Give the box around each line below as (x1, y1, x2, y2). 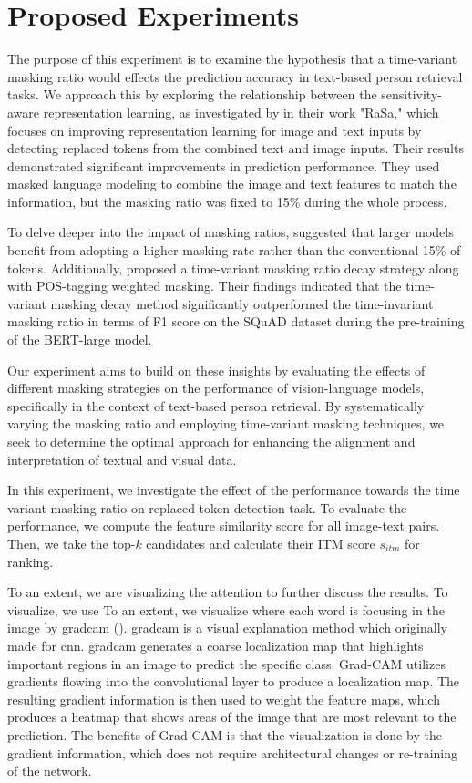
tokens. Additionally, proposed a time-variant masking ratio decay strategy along (7, 258, 459, 277)
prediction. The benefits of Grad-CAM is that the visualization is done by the (7, 725, 442, 744)
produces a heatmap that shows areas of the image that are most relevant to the (7, 707, 457, 726)
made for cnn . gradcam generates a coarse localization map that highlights (7, 635, 424, 654)
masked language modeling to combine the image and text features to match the (7, 174, 457, 193)
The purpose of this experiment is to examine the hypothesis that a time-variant (7, 49, 457, 68)
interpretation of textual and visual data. (7, 449, 237, 469)
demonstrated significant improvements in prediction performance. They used (7, 156, 440, 175)
